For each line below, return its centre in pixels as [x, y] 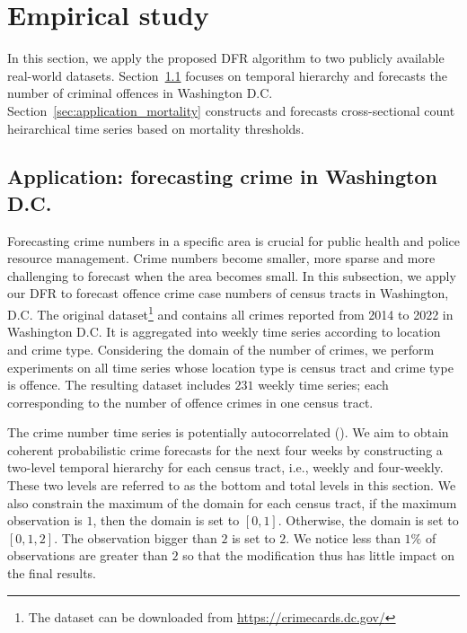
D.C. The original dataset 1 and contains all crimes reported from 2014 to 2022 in [230, 313]
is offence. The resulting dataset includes [119, 385]
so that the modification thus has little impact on [318, 555]
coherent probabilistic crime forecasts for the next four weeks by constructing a [225, 449]
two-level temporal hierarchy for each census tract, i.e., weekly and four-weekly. [225, 467]
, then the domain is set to [166, 520]
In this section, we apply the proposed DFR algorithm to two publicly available [226, 58]
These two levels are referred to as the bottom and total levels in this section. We [232, 485]
